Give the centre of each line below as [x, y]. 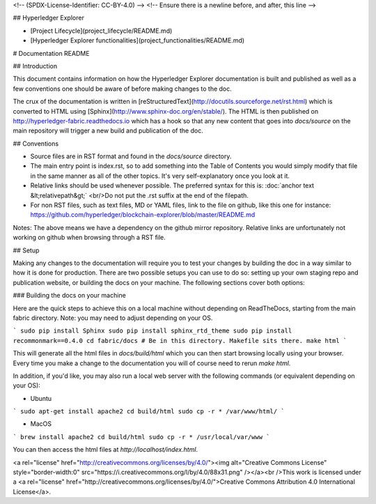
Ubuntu [41, 398]
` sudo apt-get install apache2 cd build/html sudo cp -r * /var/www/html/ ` [149, 412]
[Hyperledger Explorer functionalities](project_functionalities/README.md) [138, 40]
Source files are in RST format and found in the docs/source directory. [131, 156]
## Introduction [35, 66]
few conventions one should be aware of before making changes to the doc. [123, 89]
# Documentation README [51, 53]
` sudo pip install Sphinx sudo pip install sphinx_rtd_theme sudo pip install [152, 331]
